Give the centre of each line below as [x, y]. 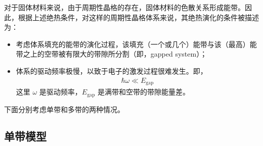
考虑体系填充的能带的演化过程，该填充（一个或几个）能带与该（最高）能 [136, 44]
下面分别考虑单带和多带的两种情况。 [64, 109]
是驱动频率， [60, 92]
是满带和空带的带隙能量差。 [143, 92]
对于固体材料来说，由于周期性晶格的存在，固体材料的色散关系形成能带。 [124, 7]
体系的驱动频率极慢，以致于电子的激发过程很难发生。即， [112, 70]
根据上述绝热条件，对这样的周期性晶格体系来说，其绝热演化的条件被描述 [138, 17]
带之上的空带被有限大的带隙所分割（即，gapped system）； [112, 54]
